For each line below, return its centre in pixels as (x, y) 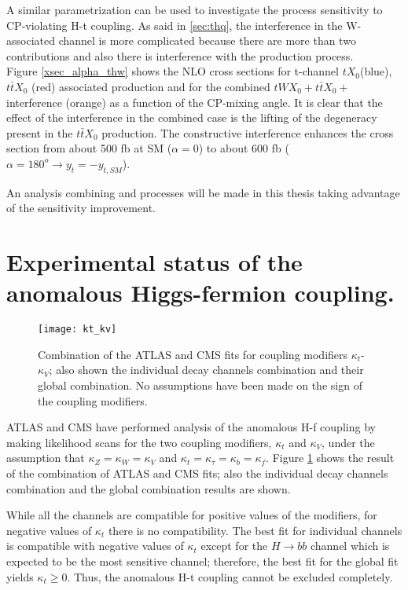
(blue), (376, 71)
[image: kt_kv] (77, 330)
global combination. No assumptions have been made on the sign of (200, 385)
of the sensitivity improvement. (81, 208)
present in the (40, 132)
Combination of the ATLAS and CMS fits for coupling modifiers (193, 354)
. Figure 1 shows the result (330, 458)
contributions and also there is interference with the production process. (180, 55)
